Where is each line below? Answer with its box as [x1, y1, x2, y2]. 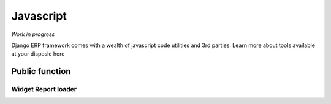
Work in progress [11, 31, 55, 38]
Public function [11, 66, 71, 76]
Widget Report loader [11, 85, 77, 94]
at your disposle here [11, 50, 65, 58]
